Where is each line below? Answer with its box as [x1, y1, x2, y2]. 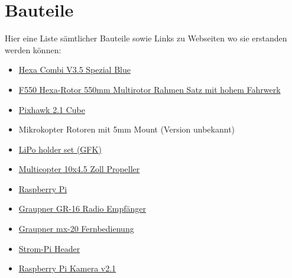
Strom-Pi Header [18, 242, 80, 254]
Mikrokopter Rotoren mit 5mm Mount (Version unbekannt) [18, 123, 235, 135]
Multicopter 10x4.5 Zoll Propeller [18, 163, 140, 175]
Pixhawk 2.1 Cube [18, 103, 86, 115]
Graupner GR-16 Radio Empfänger [18, 202, 147, 215]
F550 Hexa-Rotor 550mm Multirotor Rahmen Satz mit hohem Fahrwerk [18, 83, 281, 95]
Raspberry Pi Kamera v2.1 [18, 262, 116, 274]
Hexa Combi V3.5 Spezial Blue [18, 63, 131, 76]
